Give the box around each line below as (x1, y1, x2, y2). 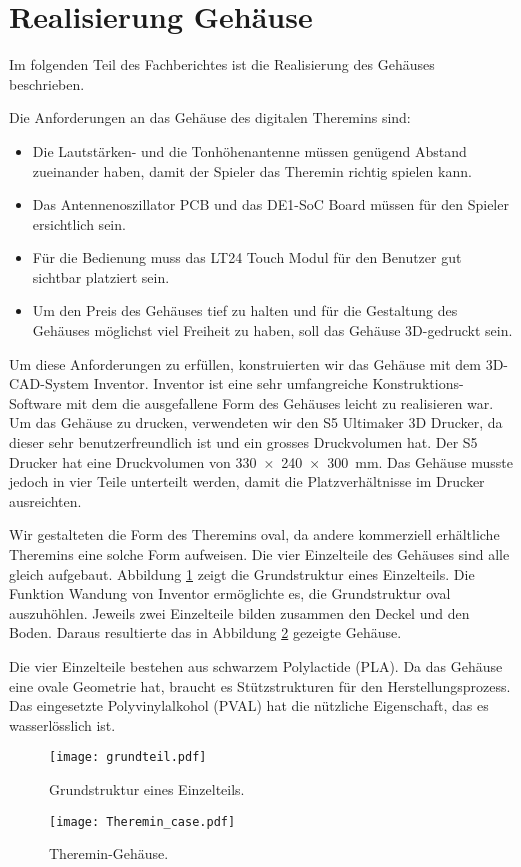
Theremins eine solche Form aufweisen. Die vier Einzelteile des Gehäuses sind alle (9, 544, 510, 564)
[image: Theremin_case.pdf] (49, 814, 236, 829)
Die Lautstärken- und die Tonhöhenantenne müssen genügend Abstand (32, 140, 467, 161)
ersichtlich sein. (32, 213, 126, 234)
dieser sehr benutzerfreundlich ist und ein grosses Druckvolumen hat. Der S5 (9, 432, 478, 453)
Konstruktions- (372, 373, 464, 394)
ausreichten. (9, 490, 82, 511)
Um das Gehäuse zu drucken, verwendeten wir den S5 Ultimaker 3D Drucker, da (9, 412, 503, 433)
